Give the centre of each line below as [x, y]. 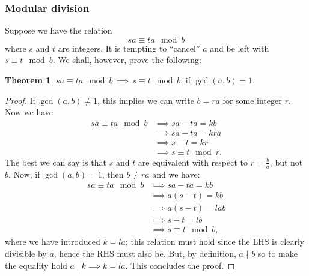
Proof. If [20, 100]
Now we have [29, 112]
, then [113, 174]
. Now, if [24, 174]
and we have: [176, 174]
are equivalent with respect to [193, 162]
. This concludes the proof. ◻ [180, 265]
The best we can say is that [56, 162]
